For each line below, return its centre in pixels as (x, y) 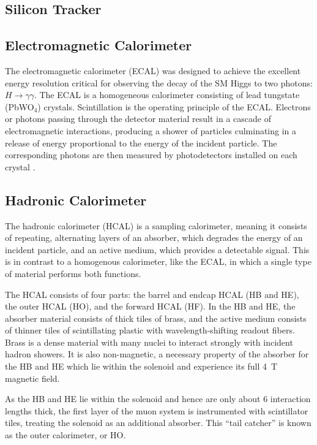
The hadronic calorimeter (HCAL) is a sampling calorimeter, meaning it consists (156, 225)
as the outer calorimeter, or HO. (65, 435)
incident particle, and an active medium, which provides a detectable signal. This (157, 249)
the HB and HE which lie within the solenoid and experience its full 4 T (141, 366)
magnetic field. (32, 378)
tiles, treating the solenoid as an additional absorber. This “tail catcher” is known (158, 423)
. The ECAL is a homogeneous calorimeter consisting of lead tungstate (167, 95)
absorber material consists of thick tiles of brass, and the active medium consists (156, 318)
